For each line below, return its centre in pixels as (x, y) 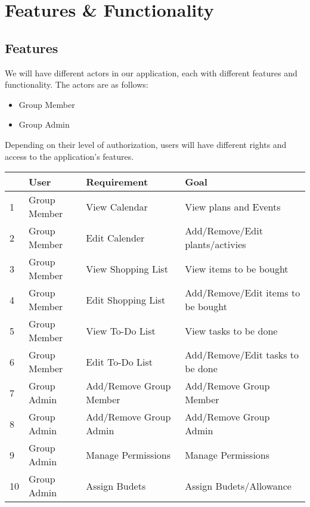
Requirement (117, 182)
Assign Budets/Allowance (238, 486)
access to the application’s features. (69, 156)
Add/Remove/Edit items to (243, 293)
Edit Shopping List (126, 299)
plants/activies (216, 245)
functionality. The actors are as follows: (77, 84)
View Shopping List (127, 268)
